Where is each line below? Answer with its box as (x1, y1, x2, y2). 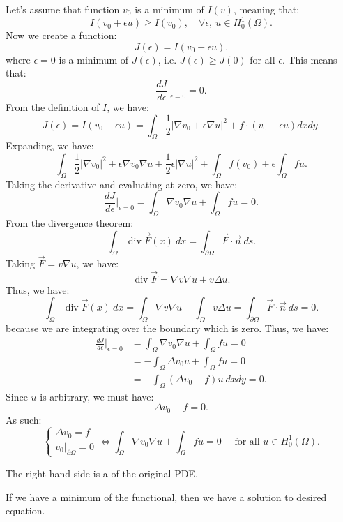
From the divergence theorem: (6, 216, 134, 230)
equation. (6, 503, 45, 518)
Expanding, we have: (6, 138, 94, 153)
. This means (282, 52, 337, 66)
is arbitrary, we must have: (40, 389, 154, 403)
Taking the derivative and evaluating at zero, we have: (6, 177, 238, 191)
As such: (6, 412, 42, 426)
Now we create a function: (6, 28, 117, 43)
